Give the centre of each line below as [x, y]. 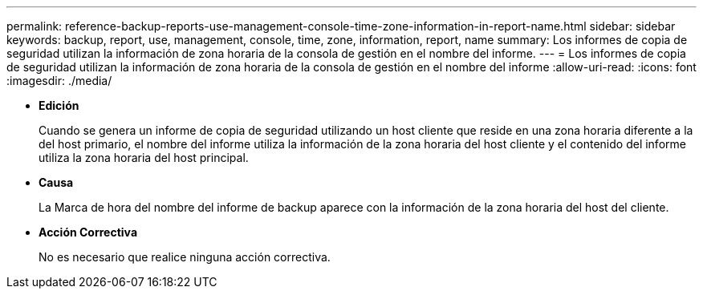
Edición [59, 105]
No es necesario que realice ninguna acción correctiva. [185, 257]
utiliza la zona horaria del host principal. [144, 158]
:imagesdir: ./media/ [59, 81]
